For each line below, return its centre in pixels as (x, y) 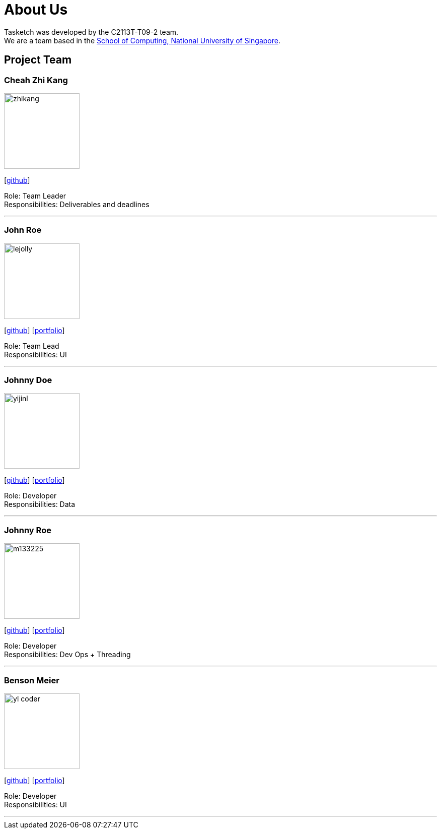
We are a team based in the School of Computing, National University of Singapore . (142, 40)
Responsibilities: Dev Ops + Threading (67, 655)
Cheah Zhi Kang (36, 80)
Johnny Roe (28, 530)
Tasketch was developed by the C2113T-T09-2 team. (91, 32)
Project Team (38, 60)
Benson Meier (32, 680)
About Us (36, 10)
